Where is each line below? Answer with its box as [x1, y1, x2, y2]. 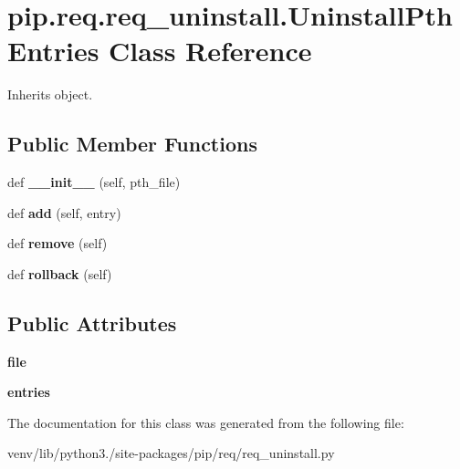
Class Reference [109, 32, 312, 69]
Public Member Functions [7, 130, 257, 158]
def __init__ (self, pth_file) [7, 172, 181, 192]
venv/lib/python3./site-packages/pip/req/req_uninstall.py [7, 443, 335, 463]
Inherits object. [7, 85, 93, 104]
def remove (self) [7, 234, 108, 253]
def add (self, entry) [7, 203, 121, 222]
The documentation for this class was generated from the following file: [7, 412, 404, 432]
